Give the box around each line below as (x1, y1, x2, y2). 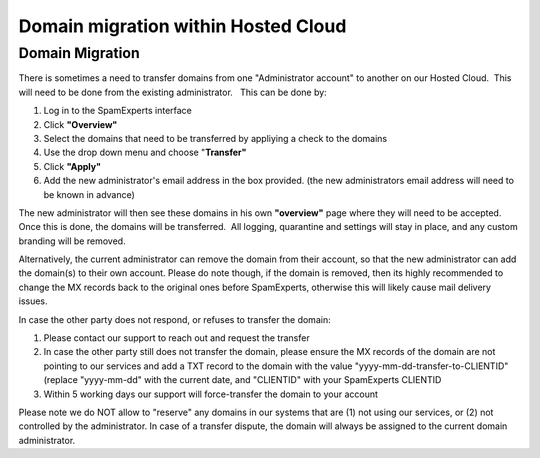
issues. (18, 295, 49, 307)
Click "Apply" (43, 160, 102, 172)
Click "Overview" (43, 118, 118, 130)
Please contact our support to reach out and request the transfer (43, 332, 310, 344)
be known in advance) (43, 188, 135, 200)
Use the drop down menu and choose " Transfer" (43, 146, 247, 159)
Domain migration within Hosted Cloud (18, 15, 347, 37)
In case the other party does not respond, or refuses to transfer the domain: (18, 313, 331, 325)
